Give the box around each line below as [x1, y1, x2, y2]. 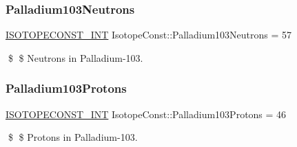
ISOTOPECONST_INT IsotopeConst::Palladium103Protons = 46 [6, 106, 287, 121]
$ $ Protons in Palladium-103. [8, 130, 138, 144]
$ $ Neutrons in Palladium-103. [8, 50, 143, 65]
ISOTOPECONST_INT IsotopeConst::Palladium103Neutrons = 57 [6, 27, 292, 42]
